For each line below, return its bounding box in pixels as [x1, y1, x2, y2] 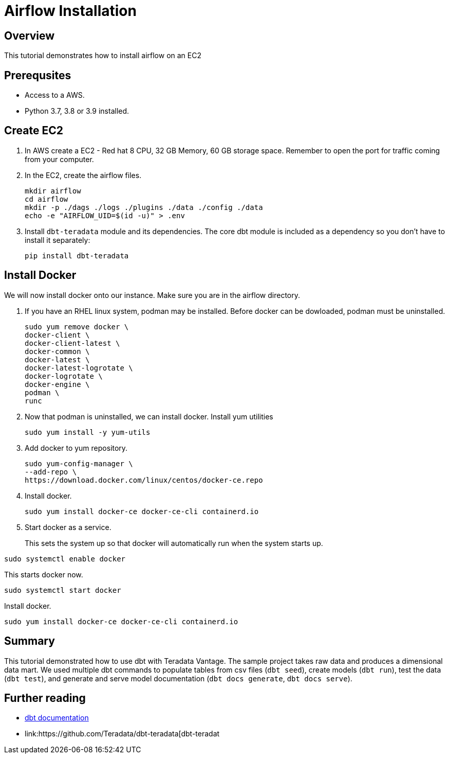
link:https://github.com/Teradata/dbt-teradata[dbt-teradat [25, 729, 220, 738]
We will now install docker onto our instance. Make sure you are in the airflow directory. [4, 290, 300, 299]
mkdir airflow [25, 186, 81, 195]
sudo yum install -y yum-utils [25, 428, 151, 436]
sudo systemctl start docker [4, 586, 121, 594]
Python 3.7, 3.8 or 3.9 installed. [25, 107, 129, 116]
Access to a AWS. [25, 91, 85, 100]
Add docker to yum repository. [25, 443, 128, 452]
